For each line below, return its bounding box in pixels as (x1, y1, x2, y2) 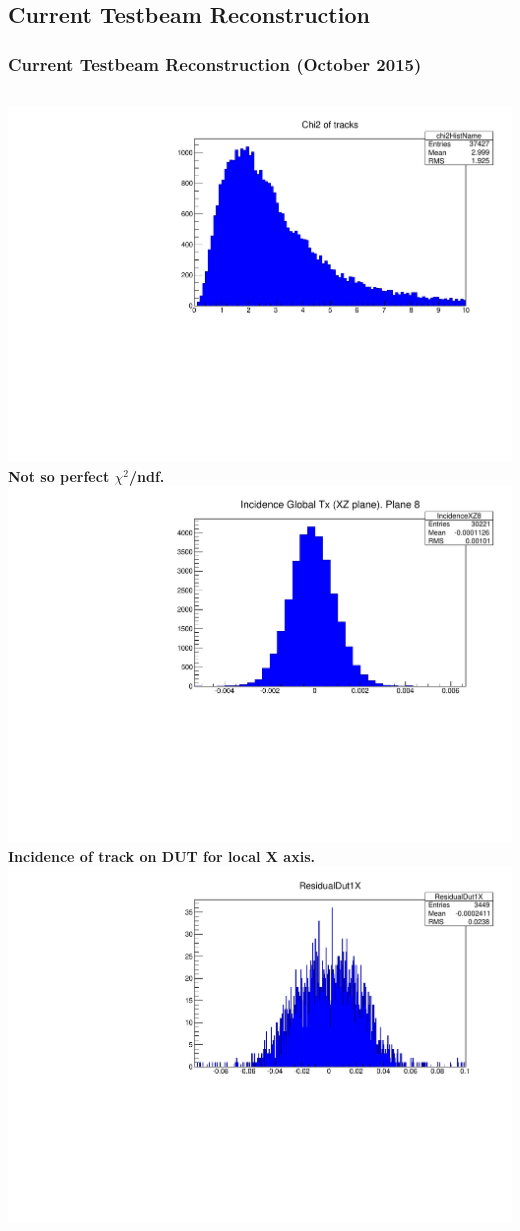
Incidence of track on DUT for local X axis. (8, 846, 315, 867)
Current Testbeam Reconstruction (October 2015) (8, 51, 422, 76)
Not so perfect (8, 465, 110, 486)
